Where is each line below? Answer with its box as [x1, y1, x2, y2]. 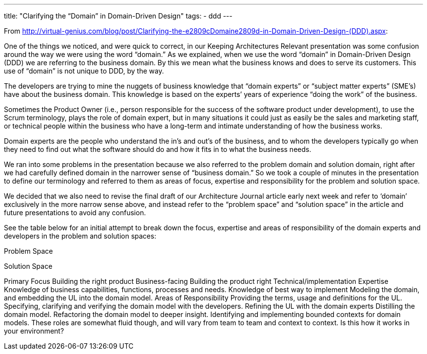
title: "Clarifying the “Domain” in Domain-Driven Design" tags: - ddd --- [4, 12, 233, 20]
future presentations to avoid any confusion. [4, 208, 146, 217]
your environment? [4, 327, 64, 335]
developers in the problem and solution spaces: [4, 232, 156, 240]
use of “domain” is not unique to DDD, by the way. [4, 67, 164, 75]
